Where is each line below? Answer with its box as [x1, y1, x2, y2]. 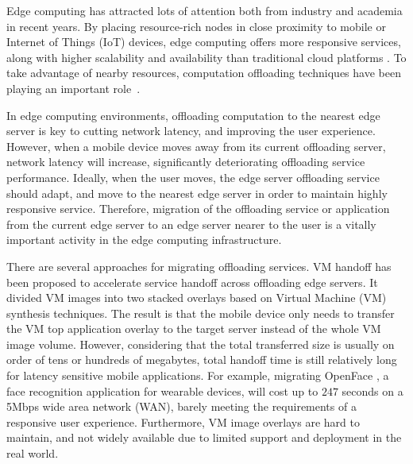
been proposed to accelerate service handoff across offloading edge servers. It [6, 273, 378, 290]
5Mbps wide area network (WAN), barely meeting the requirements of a [6, 398, 357, 415]
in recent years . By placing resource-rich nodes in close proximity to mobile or [6, 17, 386, 34]
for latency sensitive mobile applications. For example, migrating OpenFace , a [6, 367, 389, 384]
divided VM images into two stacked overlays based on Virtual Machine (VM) [6, 289, 387, 306]
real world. [6, 445, 59, 462]
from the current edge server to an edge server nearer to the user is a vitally [6, 215, 376, 232]
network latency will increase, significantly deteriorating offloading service [6, 153, 365, 170]
